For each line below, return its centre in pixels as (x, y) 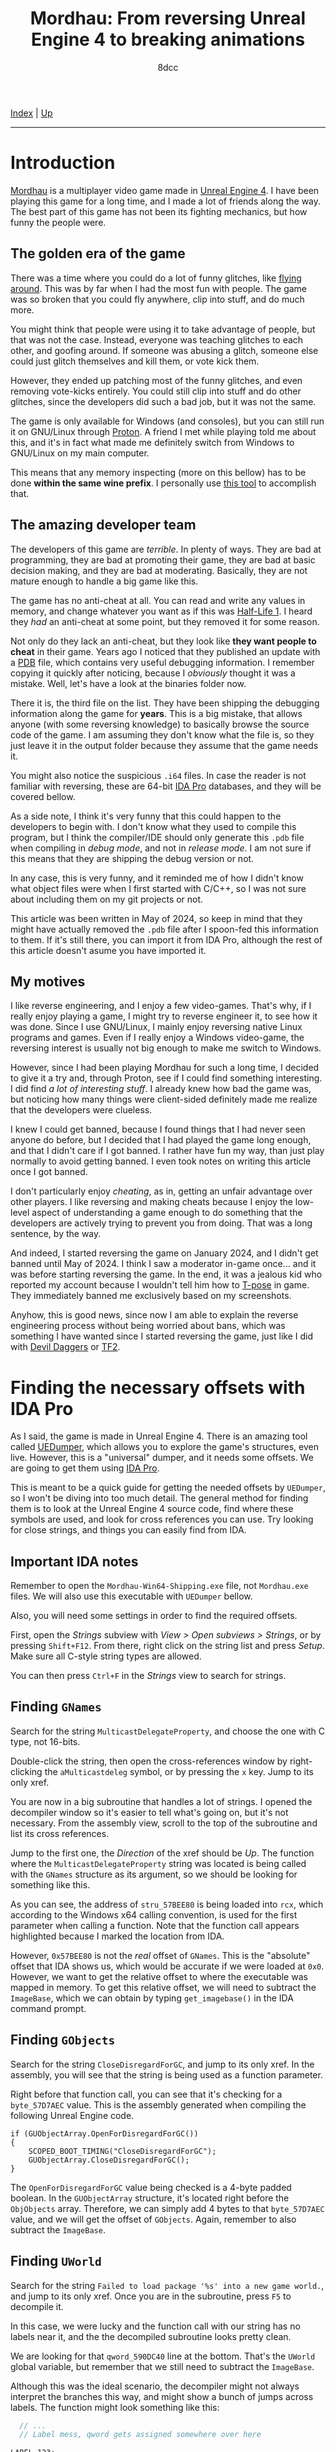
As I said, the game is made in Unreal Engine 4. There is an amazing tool (159, 1436)
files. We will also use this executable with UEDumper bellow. (131, 1596)
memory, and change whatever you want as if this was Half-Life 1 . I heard (161, 611)
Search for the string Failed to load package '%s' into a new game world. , (167, 2285)
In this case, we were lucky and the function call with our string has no (155, 2326)
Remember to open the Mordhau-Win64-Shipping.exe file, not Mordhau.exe (159, 1586)
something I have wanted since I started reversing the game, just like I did (162, 1336)
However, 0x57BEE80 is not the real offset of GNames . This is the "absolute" (160, 1955)
